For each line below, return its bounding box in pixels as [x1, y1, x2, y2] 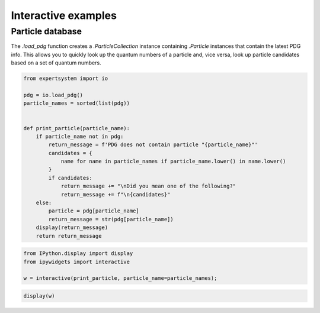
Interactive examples [11, 9, 117, 22]
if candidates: [48, 175, 93, 181]
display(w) [23, 292, 55, 299]
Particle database [11, 26, 82, 37]
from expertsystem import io [23, 75, 108, 82]
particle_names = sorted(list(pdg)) [23, 100, 130, 107]
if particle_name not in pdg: [36, 133, 124, 140]
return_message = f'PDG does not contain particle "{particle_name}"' [48, 141, 258, 148]
